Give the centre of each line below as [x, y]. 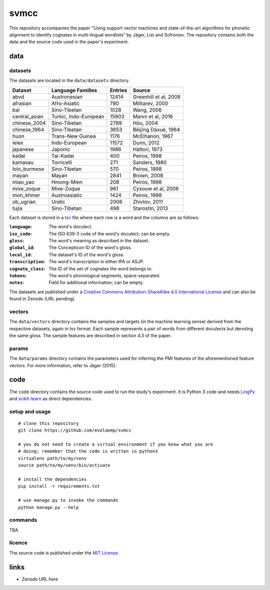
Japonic [61, 149]
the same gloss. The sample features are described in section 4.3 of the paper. [90, 336]
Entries [118, 90]
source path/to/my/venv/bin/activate [64, 465]
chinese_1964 [28, 129]
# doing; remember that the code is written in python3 [88, 451]
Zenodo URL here [40, 579]
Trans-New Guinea [73, 136]
